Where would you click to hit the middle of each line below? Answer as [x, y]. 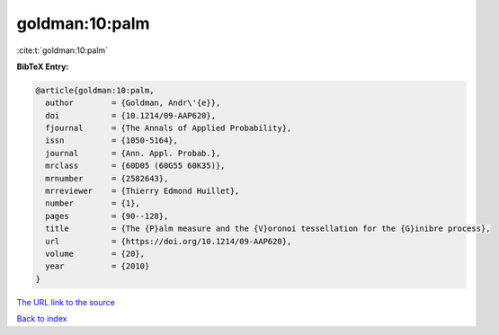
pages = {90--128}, [107, 216]
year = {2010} [98, 266]
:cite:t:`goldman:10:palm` [62, 50]
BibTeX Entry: [43, 66]
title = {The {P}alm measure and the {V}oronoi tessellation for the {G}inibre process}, [268, 229]
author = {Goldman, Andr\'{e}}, [133, 103]
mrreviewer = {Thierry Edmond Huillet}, [143, 191]
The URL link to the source [66, 302]
